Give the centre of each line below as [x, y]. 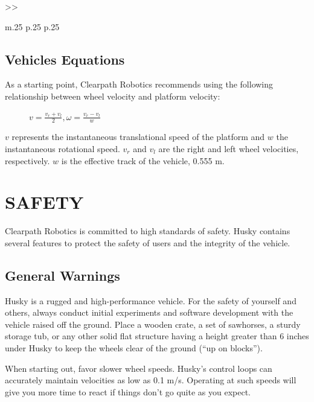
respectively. [27, 160]
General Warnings [62, 275]
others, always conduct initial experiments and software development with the [149, 312]
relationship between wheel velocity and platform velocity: [113, 96]
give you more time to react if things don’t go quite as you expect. [128, 391]
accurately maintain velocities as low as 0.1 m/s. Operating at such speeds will [151, 380]
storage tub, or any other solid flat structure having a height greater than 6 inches [157, 336]
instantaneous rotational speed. [62, 148]
